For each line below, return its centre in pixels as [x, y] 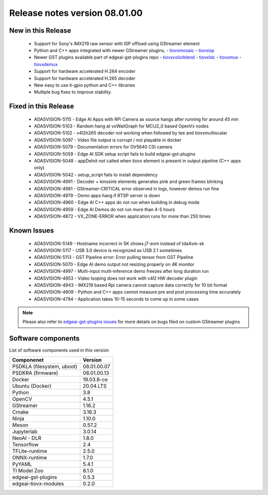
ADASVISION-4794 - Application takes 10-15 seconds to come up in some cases [116, 299]
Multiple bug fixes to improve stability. [73, 92]
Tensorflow [26, 444]
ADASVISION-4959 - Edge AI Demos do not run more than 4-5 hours [104, 209]
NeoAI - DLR [27, 438]
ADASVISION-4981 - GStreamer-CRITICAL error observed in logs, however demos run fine [127, 188]
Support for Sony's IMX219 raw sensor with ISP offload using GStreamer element [117, 43]
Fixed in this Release [42, 106]
